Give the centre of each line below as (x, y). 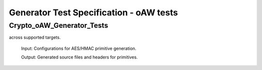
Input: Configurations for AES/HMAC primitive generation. (79, 48)
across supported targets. (35, 37)
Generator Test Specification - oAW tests (93, 12)
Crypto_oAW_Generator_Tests (59, 25)
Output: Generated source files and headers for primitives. (79, 57)
